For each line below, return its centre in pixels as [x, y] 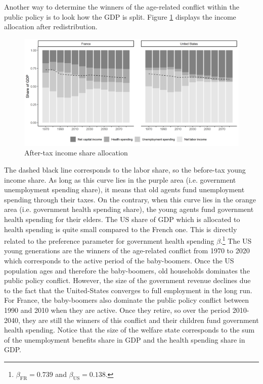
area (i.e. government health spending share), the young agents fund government [129, 209]
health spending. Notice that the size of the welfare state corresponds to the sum [129, 330]
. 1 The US [236, 240]
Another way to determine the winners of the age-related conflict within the [122, 7]
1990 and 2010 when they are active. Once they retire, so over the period [117, 310]
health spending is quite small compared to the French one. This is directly [121, 229]
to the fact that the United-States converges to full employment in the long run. [128, 290]
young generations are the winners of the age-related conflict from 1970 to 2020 [127, 251]
